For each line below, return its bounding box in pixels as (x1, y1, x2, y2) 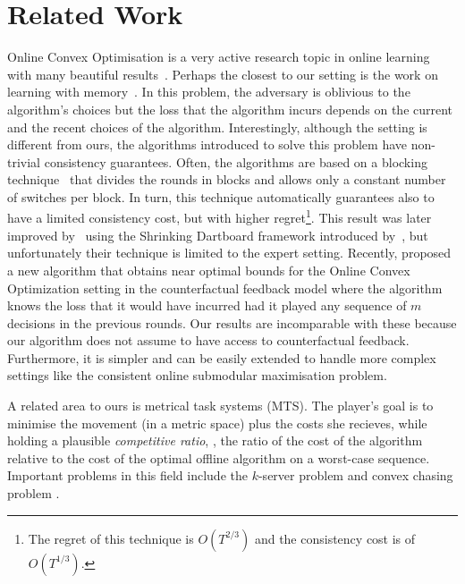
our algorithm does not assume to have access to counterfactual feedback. (7, 331, 410, 350)
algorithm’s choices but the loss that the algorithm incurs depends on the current (7, 99, 453, 118)
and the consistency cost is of (254, 529, 416, 547)
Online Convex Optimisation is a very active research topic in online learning (7, 47, 430, 66)
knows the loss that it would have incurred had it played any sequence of (7, 296, 407, 315)
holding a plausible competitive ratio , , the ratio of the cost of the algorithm (7, 431, 423, 450)
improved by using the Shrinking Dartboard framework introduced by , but (7, 225, 428, 244)
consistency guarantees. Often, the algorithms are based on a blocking (44, 152, 427, 171)
